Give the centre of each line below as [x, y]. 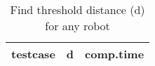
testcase [33, 54]
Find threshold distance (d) [77, 9]
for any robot [77, 26]
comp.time [115, 54]
